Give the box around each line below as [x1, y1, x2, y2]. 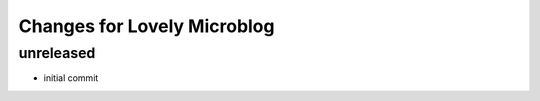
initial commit [43, 72, 99, 84]
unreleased [18, 44, 96, 62]
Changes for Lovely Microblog [18, 15, 275, 37]
